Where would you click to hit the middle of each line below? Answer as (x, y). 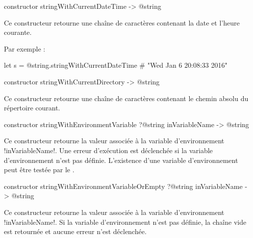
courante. (18, 32)
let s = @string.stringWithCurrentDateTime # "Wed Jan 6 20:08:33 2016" (116, 65)
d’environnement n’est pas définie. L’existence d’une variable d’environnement (121, 160)
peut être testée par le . (39, 170)
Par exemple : (25, 48)
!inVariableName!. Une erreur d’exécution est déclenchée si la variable (108, 150)
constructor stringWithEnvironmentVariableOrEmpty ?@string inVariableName (123, 186)
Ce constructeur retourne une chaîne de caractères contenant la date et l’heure (122, 22)
